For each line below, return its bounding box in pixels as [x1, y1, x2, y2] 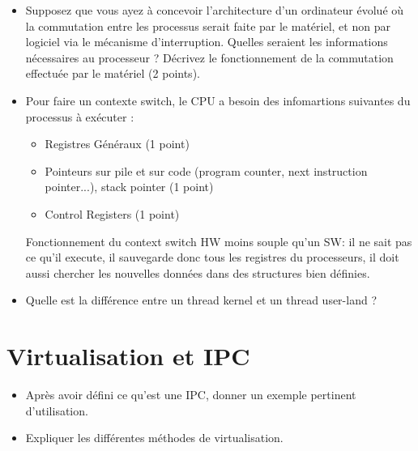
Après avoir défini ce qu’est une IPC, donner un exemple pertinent [25, 386, 356, 403]
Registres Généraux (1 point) [45, 135, 190, 152]
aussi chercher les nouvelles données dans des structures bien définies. [25, 264, 370, 281]
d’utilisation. [25, 402, 88, 419]
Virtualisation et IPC [6, 339, 250, 372]
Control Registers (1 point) [45, 205, 180, 222]
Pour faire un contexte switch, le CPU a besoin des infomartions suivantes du [25, 91, 411, 108]
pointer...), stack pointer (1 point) [45, 178, 214, 195]
